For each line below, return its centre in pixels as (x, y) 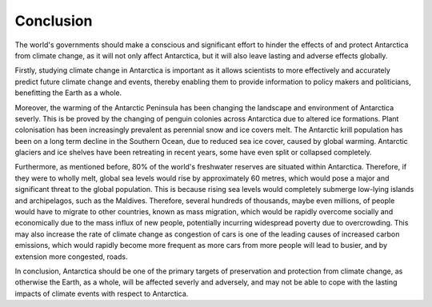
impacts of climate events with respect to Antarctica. (102, 293)
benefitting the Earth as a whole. (68, 93)
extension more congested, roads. (71, 257)
